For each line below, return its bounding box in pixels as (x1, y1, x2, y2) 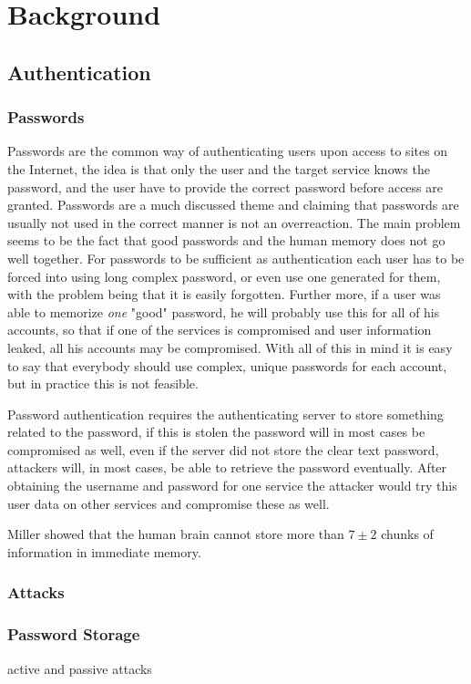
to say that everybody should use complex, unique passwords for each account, (7, 356, 447, 375)
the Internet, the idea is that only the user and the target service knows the (7, 159, 430, 178)
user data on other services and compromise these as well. (7, 493, 330, 513)
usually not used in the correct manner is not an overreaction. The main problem (7, 212, 461, 232)
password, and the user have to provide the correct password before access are (7, 177, 443, 196)
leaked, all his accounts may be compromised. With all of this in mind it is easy (7, 337, 453, 357)
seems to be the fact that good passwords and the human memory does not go (7, 231, 445, 250)
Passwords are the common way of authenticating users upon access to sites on (7, 141, 448, 161)
